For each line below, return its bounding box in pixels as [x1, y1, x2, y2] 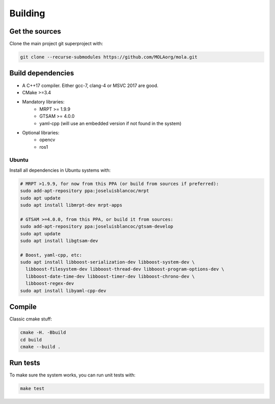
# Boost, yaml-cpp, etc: [20, 252, 82, 258]
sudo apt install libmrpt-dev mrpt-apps [20, 202, 122, 208]
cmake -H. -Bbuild [20, 330, 66, 336]
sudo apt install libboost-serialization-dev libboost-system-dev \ [20, 259, 195, 265]
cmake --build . [20, 344, 61, 349]
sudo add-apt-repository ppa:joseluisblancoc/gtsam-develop [20, 224, 174, 229]
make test [20, 386, 45, 392]
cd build [20, 337, 42, 342]
